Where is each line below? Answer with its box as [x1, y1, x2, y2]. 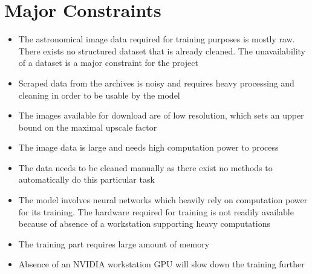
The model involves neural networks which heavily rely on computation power [18, 194, 308, 206]
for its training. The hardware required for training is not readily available [18, 205, 294, 218]
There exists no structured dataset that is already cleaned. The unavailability [18, 44, 306, 57]
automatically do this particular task [18, 173, 155, 186]
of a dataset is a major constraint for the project [18, 56, 198, 69]
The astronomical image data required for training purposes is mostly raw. [18, 33, 295, 45]
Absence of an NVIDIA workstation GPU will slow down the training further [18, 258, 305, 270]
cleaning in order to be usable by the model [18, 88, 180, 101]
